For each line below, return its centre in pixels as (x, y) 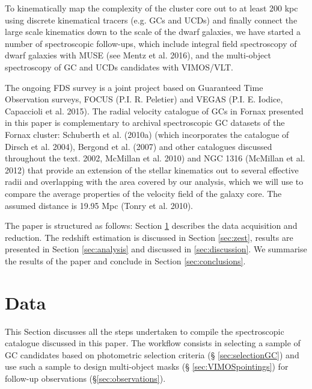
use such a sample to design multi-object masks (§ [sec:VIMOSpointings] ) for (147, 366)
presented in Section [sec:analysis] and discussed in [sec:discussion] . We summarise (156, 249)
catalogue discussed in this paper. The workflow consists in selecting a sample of (153, 343)
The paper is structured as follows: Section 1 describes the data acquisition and (151, 226)
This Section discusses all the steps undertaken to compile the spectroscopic (145, 331)
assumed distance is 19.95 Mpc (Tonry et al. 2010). (99, 205)
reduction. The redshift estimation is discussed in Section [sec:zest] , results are (149, 237)
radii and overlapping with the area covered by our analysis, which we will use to (154, 182)
